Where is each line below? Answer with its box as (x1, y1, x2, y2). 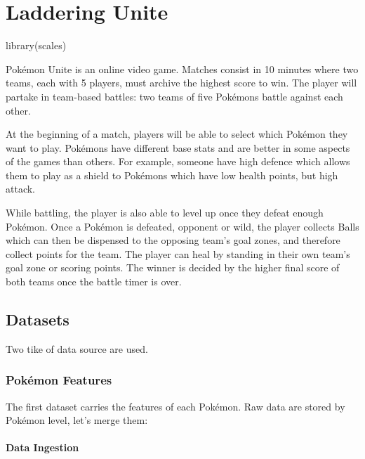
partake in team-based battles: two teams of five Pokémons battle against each (6, 89, 343, 103)
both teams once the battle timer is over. (6, 274, 182, 289)
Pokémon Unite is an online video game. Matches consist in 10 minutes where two (6, 61, 359, 76)
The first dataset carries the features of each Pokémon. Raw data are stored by (6, 399, 345, 413)
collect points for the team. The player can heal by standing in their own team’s (6, 246, 350, 261)
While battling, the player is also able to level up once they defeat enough (6, 205, 324, 220)
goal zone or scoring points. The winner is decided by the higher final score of (6, 260, 340, 275)
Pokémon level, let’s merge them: (6, 413, 148, 427)
